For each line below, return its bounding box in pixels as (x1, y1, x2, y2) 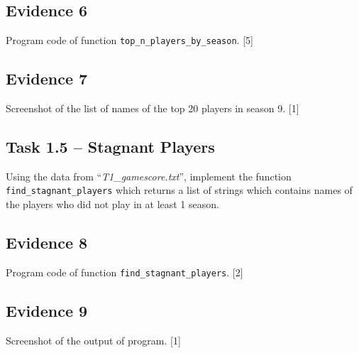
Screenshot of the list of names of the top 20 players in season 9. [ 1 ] (6, 101, 299, 116)
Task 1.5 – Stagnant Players (6, 136, 215, 158)
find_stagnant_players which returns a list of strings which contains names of (6, 183, 353, 197)
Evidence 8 (6, 232, 88, 254)
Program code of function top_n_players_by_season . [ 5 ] (6, 33, 253, 48)
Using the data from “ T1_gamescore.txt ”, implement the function (6, 168, 292, 183)
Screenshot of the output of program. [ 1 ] (6, 332, 181, 347)
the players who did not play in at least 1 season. (6, 197, 219, 212)
